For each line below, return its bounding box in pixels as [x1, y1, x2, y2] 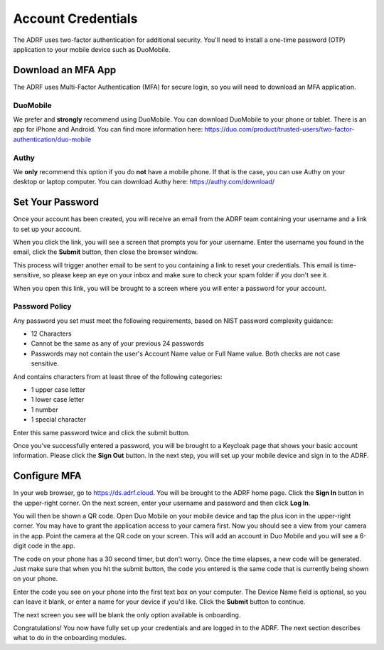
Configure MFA [13, 470, 82, 482]
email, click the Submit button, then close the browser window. [13, 247, 198, 256]
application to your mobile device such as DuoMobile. [13, 45, 171, 53]
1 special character [31, 415, 87, 424]
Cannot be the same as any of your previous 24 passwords [31, 339, 204, 348]
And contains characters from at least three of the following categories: [13, 372, 223, 380]
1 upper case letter [31, 385, 85, 394]
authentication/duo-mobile [13, 135, 92, 144]
